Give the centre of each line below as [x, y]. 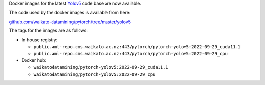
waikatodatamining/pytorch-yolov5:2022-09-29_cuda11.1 [101, 67]
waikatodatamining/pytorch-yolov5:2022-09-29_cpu [94, 74]
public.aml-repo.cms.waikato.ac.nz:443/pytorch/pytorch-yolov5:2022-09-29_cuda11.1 [137, 46]
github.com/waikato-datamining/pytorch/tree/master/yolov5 [70, 22]
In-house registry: [40, 40]
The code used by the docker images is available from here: [70, 13]
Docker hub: [34, 60]
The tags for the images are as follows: [48, 31]
